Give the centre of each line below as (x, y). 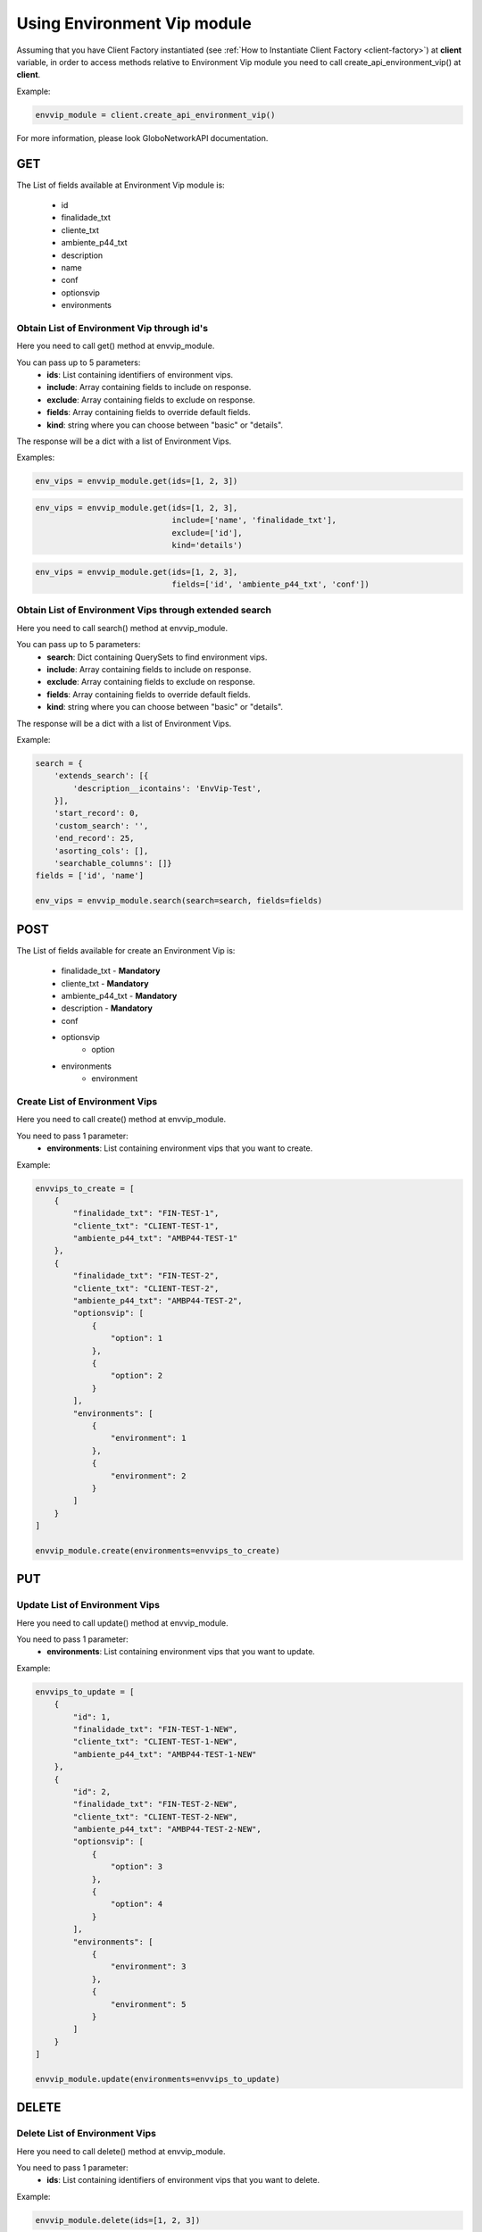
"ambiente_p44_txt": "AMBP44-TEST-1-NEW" (165, 1754)
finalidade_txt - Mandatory (111, 971)
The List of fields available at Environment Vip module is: (120, 185)
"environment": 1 (148, 1438)
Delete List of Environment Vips (86, 2134)
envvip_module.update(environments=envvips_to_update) (158, 2079)
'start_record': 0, (97, 813)
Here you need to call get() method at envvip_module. (116, 346)
